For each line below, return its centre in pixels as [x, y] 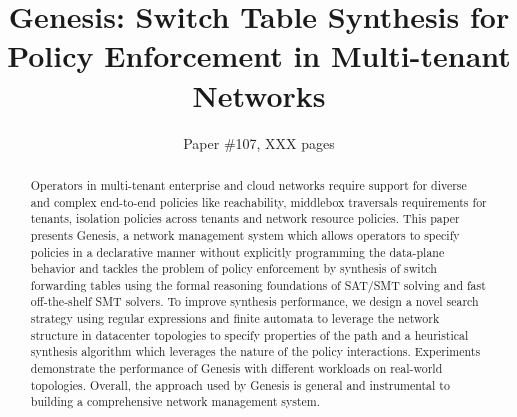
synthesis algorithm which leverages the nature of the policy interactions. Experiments [255, 351]
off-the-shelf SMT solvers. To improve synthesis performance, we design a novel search [254, 301]
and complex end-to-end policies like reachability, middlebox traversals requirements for [258, 201]
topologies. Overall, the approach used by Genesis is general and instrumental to [240, 384]
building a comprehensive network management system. [175, 401]
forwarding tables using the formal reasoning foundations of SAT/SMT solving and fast [258, 284]
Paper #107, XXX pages [259, 142]
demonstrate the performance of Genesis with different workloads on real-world [236, 368]
